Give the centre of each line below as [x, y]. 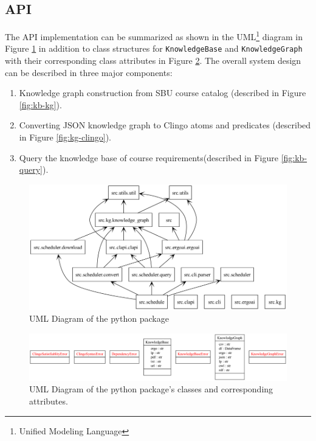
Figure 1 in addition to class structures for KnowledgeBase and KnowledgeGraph [154, 48]
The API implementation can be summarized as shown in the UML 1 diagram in [154, 36]
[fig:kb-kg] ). [40, 104]
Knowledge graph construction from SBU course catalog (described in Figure [163, 93]
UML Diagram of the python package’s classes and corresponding [151, 389]
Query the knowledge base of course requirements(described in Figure [149, 157]
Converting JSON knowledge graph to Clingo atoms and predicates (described [165, 125]
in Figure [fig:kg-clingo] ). [65, 137]
